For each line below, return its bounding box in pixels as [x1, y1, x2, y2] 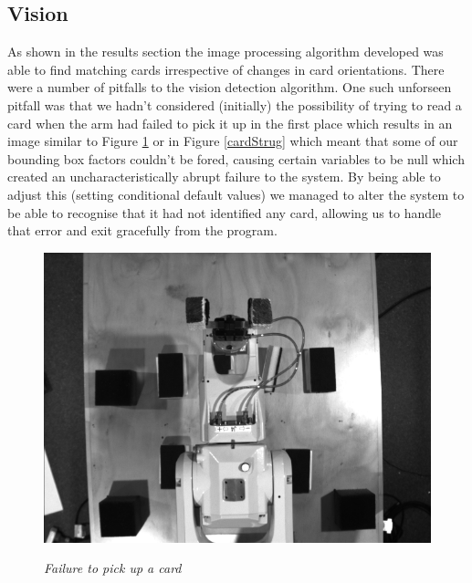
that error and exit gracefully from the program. [7, 221, 278, 240]
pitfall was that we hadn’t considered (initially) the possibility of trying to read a [7, 95, 462, 114]
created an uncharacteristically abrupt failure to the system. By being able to [7, 167, 441, 186]
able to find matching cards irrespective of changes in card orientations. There [7, 59, 445, 78]
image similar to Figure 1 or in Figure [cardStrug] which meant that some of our [7, 131, 458, 151]
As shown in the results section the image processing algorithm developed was [7, 42, 444, 61]
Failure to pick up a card [44, 558, 182, 578]
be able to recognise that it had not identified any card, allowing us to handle [7, 203, 442, 222]
